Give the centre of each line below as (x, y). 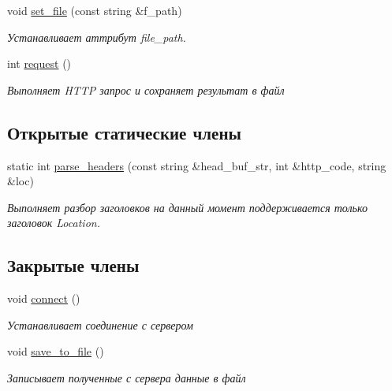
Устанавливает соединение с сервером (100, 324)
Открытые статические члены (124, 132)
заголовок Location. (54, 223)
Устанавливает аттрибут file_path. (97, 37)
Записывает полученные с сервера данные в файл (127, 377)
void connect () (44, 298)
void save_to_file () (56, 351)
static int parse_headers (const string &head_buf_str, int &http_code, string (197, 165)
